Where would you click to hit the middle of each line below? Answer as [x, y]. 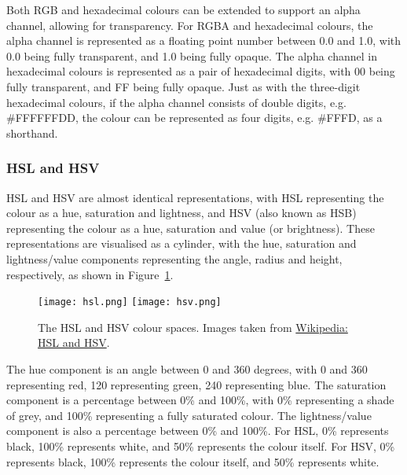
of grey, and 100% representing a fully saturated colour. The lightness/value [189, 415]
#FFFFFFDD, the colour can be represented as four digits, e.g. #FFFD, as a [194, 118]
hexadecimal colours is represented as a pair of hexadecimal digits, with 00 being [201, 71]
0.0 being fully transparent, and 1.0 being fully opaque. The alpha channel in [192, 55]
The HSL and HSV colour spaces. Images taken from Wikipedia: [193, 327]
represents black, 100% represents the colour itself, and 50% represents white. [193, 461]
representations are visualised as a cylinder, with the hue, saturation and [181, 243]
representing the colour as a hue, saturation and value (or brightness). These [191, 228]
